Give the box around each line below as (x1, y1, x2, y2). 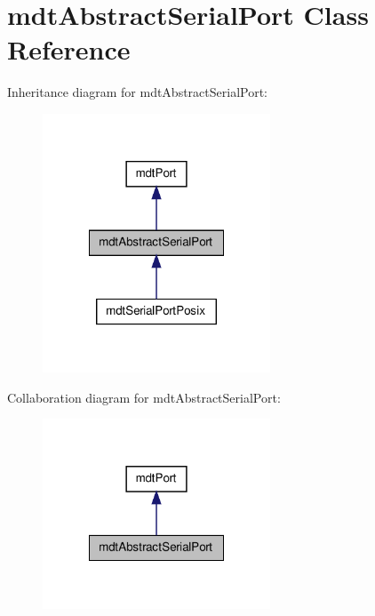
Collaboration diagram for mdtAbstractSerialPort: (7, 388, 281, 406)
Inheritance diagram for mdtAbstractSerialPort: (7, 83, 267, 101)
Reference (7, 31, 131, 68)
